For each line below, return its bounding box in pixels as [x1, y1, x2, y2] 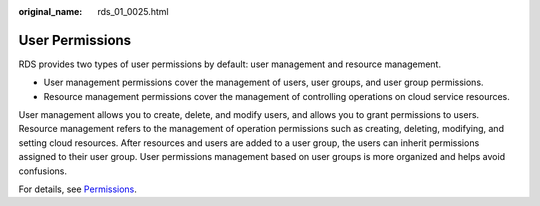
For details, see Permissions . [18, 183, 137, 195]
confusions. [18, 165, 67, 177]
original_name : [18, 6, 83, 17]
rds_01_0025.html [97, 6, 169, 17]
